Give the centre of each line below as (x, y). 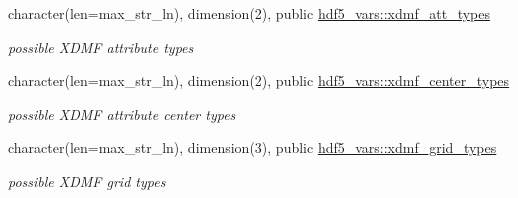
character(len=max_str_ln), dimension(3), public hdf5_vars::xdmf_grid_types (252, 147)
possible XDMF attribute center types (122, 113)
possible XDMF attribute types (101, 46)
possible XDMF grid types (87, 180)
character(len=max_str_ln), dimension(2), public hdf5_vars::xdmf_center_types (259, 80)
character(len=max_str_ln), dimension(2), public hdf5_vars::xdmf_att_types (249, 13)
